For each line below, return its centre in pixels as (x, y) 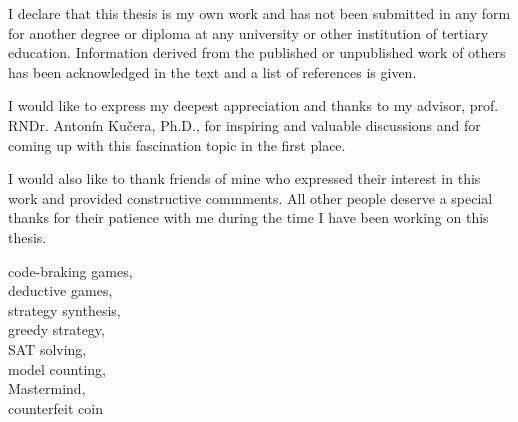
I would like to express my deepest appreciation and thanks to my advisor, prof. (253, 105)
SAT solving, (47, 348)
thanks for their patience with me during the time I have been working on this (248, 217)
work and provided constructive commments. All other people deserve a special (250, 197)
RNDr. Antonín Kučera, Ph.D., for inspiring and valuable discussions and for (244, 124)
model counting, (57, 368)
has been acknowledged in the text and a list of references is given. (212, 71)
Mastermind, (47, 388)
